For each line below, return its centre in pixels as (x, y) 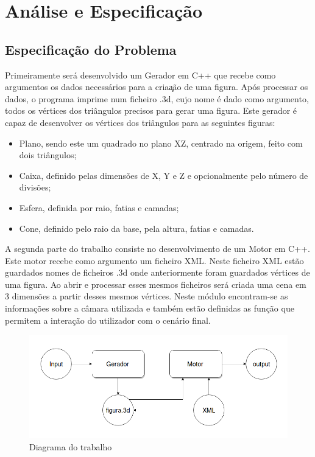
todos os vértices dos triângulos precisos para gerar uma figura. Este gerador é (151, 110)
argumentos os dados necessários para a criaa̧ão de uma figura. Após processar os (157, 87)
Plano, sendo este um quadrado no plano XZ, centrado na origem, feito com (161, 143)
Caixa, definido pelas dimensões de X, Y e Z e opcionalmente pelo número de (164, 175)
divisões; (35, 187)
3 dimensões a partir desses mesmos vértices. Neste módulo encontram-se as (147, 296)
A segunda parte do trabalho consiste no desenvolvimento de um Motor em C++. (157, 249)
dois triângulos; (48, 155)
